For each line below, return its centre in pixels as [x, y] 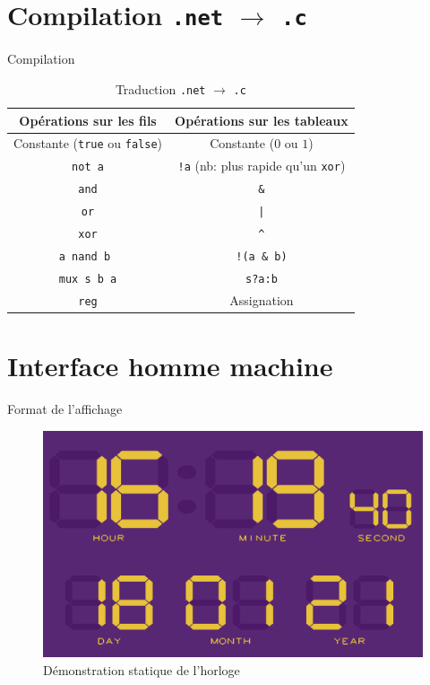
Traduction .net [160, 88]
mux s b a [88, 279]
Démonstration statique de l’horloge [142, 669]
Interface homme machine [170, 366]
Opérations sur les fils [88, 120]
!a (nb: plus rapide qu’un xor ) [262, 166]
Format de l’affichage [65, 408]
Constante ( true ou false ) [88, 143]
